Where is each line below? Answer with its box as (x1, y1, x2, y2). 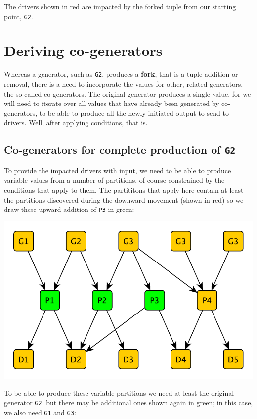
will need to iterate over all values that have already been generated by (4, 98, 219, 108)
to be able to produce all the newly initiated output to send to (39, 107, 229, 118)
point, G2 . (4, 11, 33, 21)
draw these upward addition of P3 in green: (4, 204, 134, 214)
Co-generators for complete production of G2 (4, 142, 236, 157)
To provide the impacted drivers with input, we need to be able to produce (4, 165, 231, 175)
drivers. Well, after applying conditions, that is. (4, 117, 148, 128)
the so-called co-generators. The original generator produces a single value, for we (4, 88, 251, 99)
